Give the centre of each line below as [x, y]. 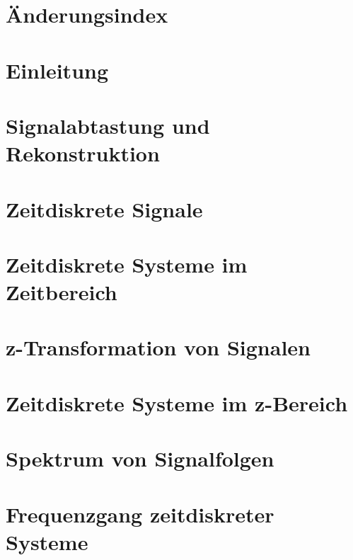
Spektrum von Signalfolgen [140, 458]
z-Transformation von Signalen [158, 347]
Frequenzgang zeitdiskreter [140, 514]
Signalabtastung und [108, 125]
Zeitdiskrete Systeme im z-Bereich [177, 402]
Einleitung [57, 70]
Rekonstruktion [83, 153]
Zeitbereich [62, 292]
